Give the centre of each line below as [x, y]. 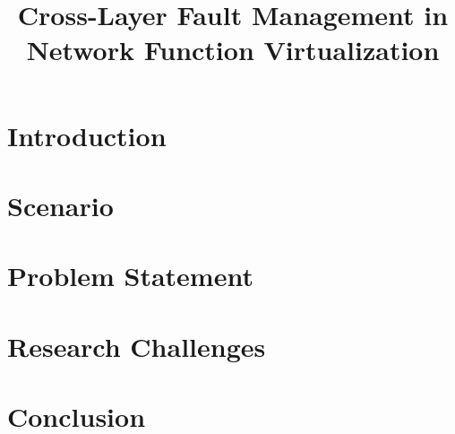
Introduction [87, 135]
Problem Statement [130, 276]
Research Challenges [137, 346]
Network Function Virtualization [233, 50]
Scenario [60, 205]
